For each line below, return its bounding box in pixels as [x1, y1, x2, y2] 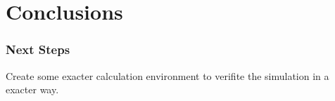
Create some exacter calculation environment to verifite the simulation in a [6, 68, 329, 83]
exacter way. [6, 82, 59, 97]
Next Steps [6, 41, 70, 58]
